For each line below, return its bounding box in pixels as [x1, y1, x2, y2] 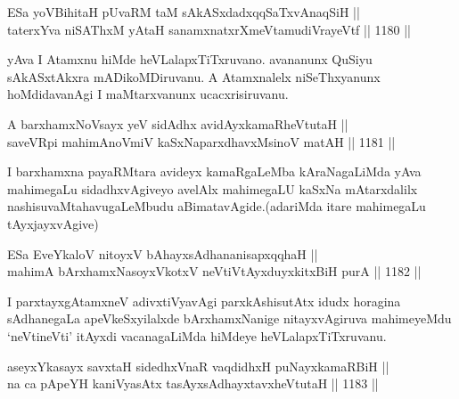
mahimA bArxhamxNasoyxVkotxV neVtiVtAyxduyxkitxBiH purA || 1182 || [7, 262, 422, 281]
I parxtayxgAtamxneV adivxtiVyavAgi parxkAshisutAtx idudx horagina [7, 291, 401, 310]
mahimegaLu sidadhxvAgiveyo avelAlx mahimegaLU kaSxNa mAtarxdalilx [7, 179, 418, 198]
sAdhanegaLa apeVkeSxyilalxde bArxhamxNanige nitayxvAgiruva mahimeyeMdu [7, 309, 452, 328]
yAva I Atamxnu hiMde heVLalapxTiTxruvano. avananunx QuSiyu [7, 50, 373, 69]
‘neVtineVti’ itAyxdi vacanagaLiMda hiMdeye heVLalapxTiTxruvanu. [7, 326, 387, 345]
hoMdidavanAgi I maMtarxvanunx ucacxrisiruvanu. [7, 85, 289, 103]
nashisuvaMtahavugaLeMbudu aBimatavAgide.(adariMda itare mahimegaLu [7, 197, 426, 216]
